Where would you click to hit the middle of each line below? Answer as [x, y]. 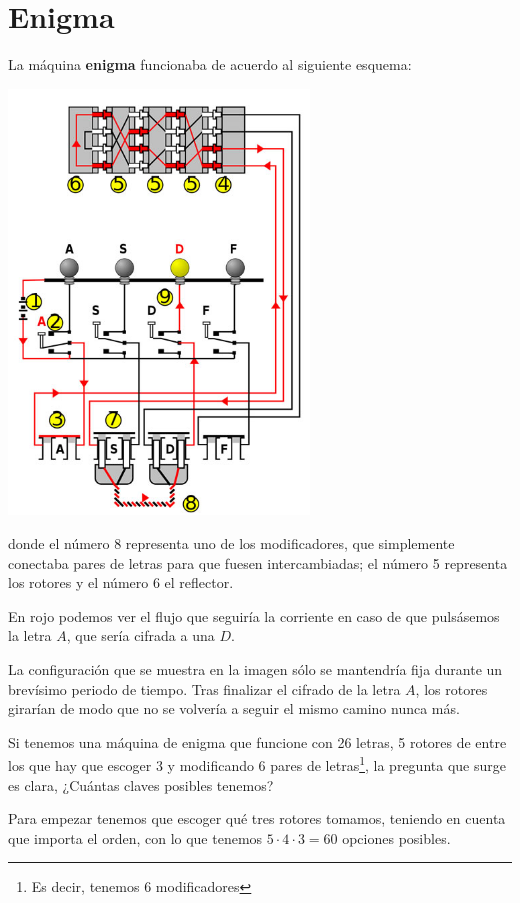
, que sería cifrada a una [140, 635]
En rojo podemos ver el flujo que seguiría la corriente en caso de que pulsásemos [254, 615]
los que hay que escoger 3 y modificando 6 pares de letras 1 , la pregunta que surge [257, 764]
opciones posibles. [396, 837]
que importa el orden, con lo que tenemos [135, 837]
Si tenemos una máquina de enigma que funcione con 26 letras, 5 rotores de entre [257, 741]
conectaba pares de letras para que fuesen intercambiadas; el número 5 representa [258, 562]
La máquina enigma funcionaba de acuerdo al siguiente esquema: [210, 64]
